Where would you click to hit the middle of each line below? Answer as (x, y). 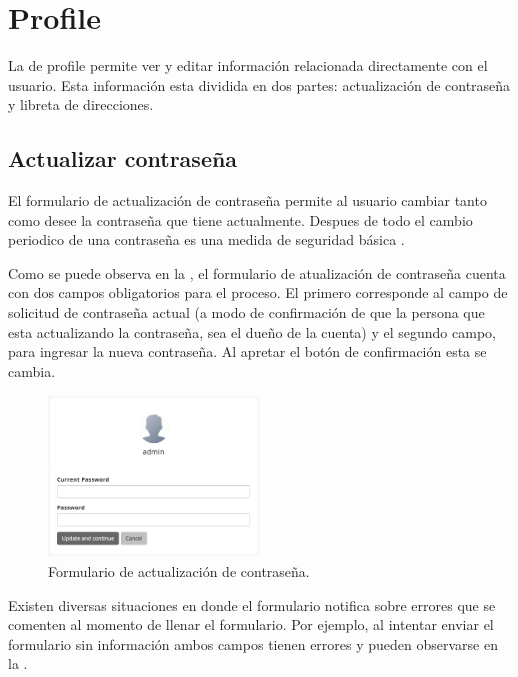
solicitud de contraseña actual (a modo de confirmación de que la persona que (246, 312)
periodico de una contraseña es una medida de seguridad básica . (206, 239)
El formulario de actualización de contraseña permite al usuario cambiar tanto (247, 200)
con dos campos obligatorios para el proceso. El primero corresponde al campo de (258, 292)
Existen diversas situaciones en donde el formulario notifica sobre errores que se (252, 604)
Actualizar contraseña (123, 158)
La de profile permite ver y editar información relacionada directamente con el (248, 65)
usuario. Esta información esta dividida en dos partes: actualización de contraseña (259, 84)
